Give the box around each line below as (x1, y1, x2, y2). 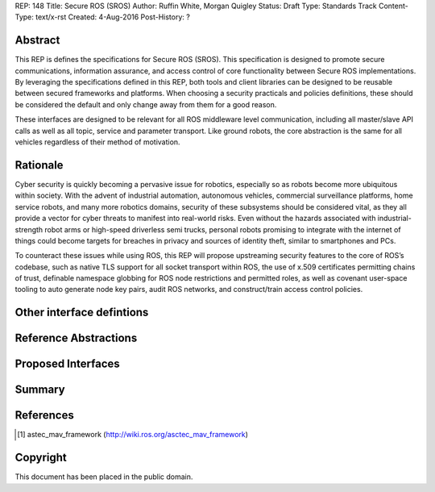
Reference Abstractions (14, 331, 138, 345)
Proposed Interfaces (14, 357, 120, 371)
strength (14, 224, 43, 234)
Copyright (14, 451, 68, 465)
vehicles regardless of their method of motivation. (14, 137, 180, 147)
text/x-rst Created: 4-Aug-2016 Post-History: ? (35, 12, 191, 22)
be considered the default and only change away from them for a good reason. (14, 99, 277, 109)
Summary (14, 383, 65, 397)
